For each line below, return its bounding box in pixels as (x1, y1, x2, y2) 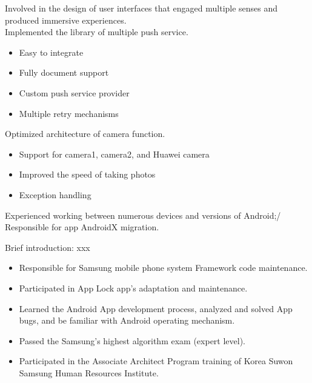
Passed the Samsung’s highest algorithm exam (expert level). (19, 334, 245, 347)
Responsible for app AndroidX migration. (5, 221, 159, 233)
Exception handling (19, 188, 91, 201)
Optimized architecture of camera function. (5, 127, 165, 140)
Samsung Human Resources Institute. (19, 366, 159, 379)
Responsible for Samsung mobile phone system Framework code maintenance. (19, 261, 308, 274)
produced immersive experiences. (5, 13, 127, 26)
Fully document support (19, 66, 109, 79)
